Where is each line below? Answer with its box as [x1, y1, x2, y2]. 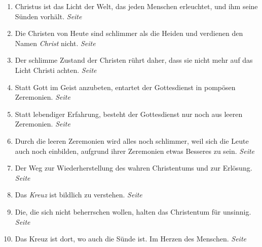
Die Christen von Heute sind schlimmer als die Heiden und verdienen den [15, 28, 243, 38]
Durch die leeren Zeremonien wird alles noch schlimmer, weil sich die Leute [15, 135, 249, 146]
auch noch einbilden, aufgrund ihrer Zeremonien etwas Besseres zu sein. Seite [15, 145, 255, 156]
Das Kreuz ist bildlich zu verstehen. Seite [15, 189, 142, 200]
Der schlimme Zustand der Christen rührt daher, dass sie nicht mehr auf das [15, 55, 253, 65]
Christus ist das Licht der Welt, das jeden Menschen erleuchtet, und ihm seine [15, 1, 258, 11]
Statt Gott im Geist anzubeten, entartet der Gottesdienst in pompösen [15, 81, 236, 92]
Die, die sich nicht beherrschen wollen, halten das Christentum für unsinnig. [15, 206, 251, 217]
